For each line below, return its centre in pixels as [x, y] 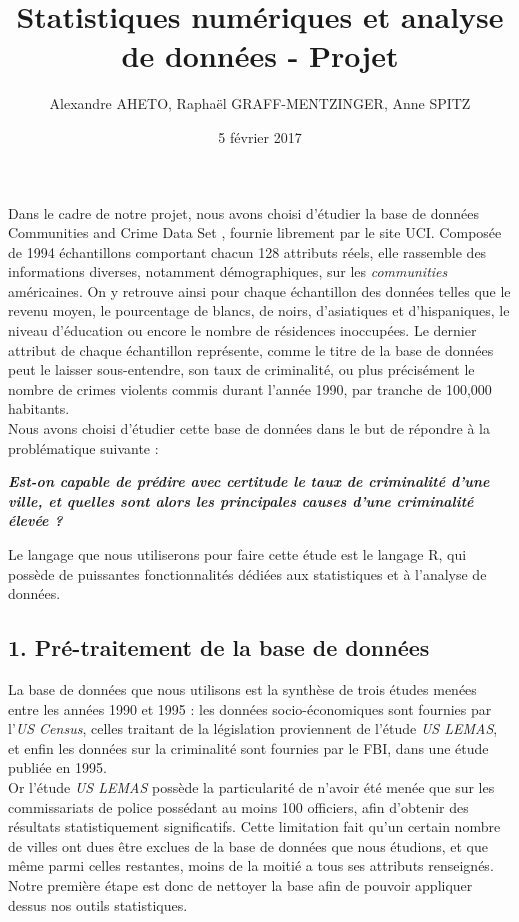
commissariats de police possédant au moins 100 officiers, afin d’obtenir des [238, 806]
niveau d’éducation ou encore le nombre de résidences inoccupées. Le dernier [242, 330]
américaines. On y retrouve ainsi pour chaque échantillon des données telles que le [259, 290]
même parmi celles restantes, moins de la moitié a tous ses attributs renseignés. [251, 865]
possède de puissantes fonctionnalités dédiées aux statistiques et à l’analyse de [247, 573]
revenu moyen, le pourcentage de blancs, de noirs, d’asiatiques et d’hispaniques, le [259, 310]
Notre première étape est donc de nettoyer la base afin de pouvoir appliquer [240, 884]
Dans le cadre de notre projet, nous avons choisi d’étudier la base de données [243, 212]
